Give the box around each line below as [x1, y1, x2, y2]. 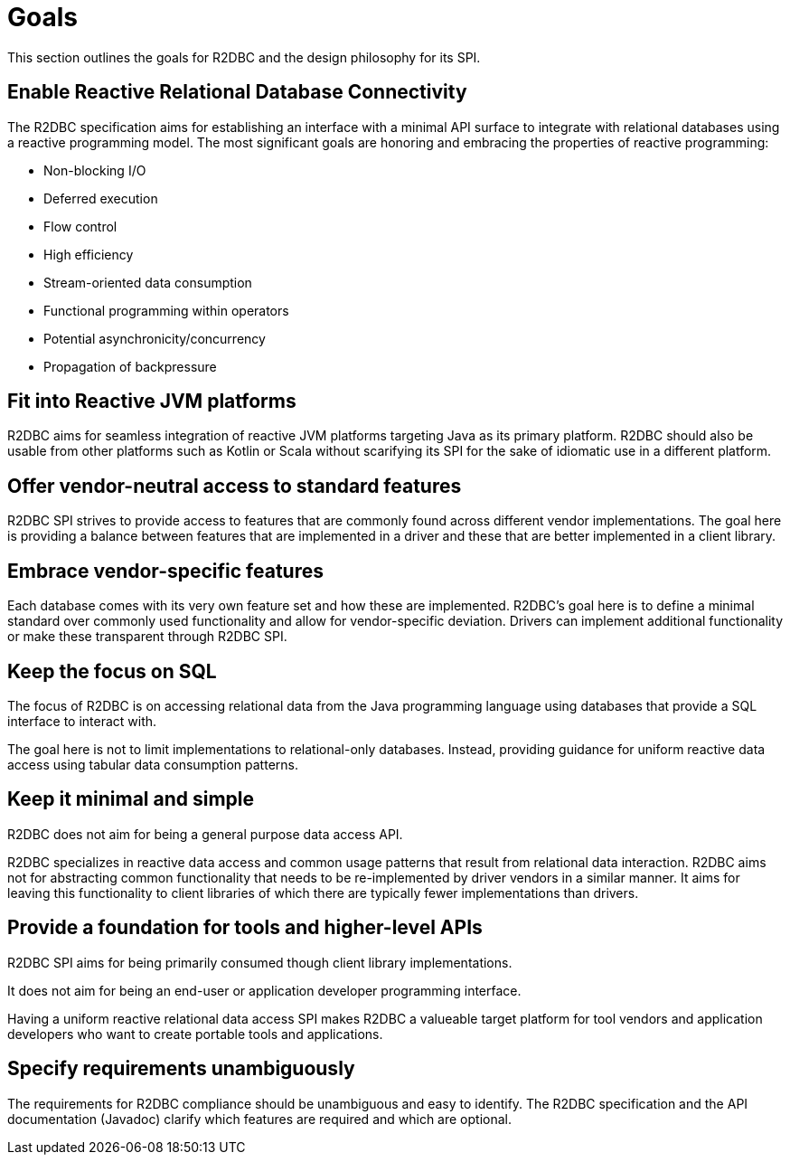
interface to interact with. [7, 713, 157, 729]
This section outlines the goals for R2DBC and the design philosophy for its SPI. [7, 49, 481, 65]
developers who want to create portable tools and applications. [7, 1025, 383, 1042]
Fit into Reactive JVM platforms [7, 390, 296, 413]
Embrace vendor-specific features [7, 559, 324, 582]
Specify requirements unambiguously [7, 1057, 355, 1081]
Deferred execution [43, 190, 158, 206]
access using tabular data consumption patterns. [7, 756, 298, 772]
